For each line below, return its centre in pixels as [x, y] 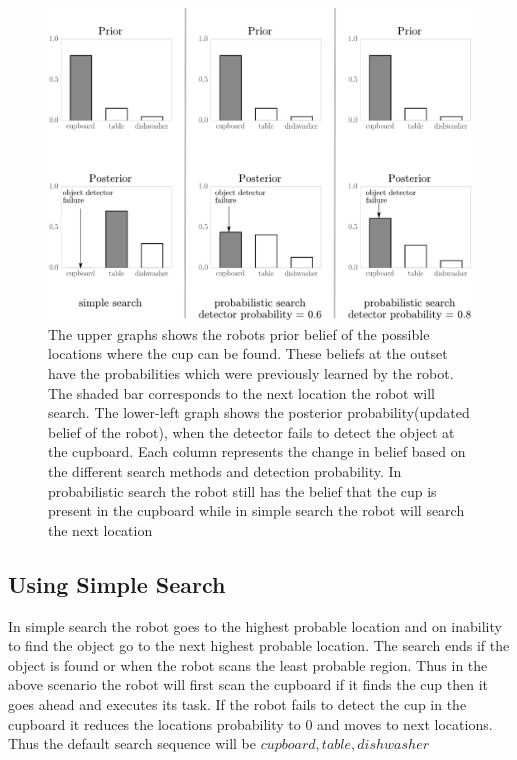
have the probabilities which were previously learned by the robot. [251, 372]
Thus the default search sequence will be [132, 743]
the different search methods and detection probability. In [225, 470]
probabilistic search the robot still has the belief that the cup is [242, 490]
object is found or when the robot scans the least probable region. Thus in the [248, 664]
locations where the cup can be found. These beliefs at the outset [248, 353]
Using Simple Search [117, 583]
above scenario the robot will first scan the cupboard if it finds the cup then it [248, 684]
